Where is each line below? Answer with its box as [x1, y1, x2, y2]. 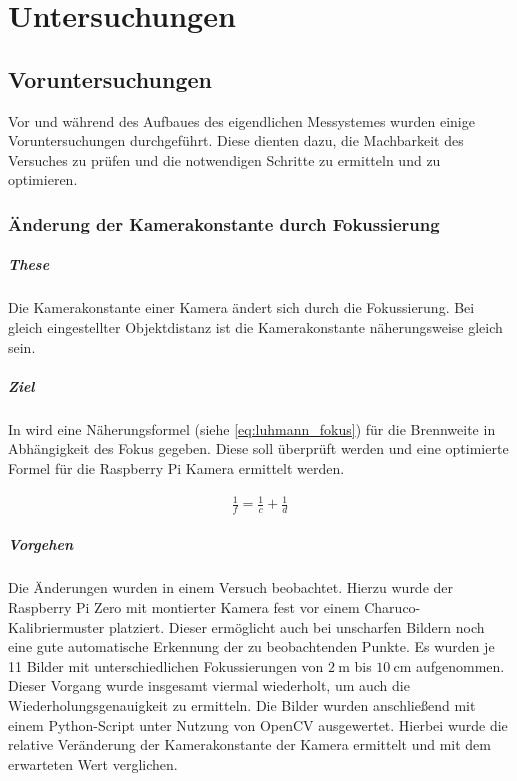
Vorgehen [8, 534, 74, 555]
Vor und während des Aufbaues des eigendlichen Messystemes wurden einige [8, 110, 475, 131]
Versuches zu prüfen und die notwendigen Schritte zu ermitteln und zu [8, 149, 441, 170]
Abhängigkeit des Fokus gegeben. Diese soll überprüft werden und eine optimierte [8, 438, 509, 459]
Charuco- [364, 597, 421, 618]
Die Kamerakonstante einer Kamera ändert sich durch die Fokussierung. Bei [8, 297, 475, 318]
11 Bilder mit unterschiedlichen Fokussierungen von [8, 655, 324, 676]
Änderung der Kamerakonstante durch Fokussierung [8, 211, 440, 236]
